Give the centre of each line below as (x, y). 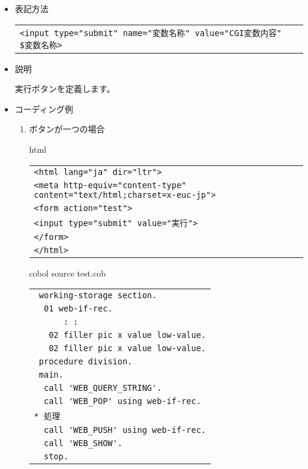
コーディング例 (44, 109)
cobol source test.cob (67, 273)
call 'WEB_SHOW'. (83, 443)
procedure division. (86, 362)
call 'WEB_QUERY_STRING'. (103, 388)
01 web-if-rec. (78, 309)
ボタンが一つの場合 (67, 129)
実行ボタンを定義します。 (65, 89)
